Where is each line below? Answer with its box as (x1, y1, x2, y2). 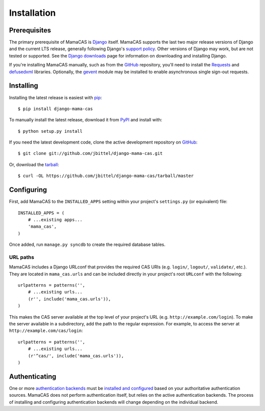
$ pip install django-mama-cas (18, 106, 93, 112)
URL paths (9, 254, 34, 261)
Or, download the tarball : (9, 161, 59, 167)
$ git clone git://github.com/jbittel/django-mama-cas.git (18, 150, 163, 156)
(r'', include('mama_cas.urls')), (27, 296, 111, 302)
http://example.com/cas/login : (9, 327, 83, 334)
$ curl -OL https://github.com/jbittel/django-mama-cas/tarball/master (18, 173, 194, 179)
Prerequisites (9, 26, 51, 34)
